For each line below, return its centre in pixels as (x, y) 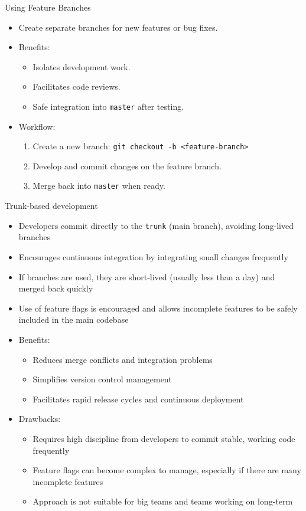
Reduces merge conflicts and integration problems (123, 359)
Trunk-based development (51, 206)
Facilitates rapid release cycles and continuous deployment (138, 399)
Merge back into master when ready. (99, 186)
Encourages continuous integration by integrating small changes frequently (153, 256)
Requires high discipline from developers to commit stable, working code (164, 438)
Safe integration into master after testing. (108, 106)
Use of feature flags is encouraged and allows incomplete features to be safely (158, 308)
